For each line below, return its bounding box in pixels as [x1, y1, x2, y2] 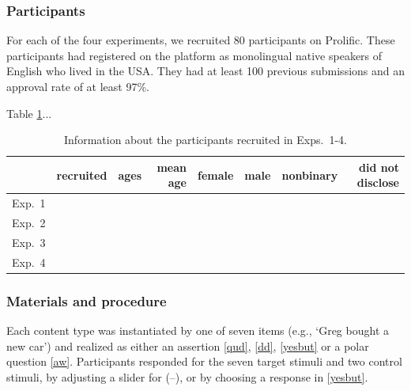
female [197, 166, 234, 183]
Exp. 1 [12, 195, 46, 211]
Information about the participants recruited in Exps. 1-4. [64, 131, 347, 148]
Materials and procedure [6, 290, 167, 310]
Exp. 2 [12, 214, 46, 231]
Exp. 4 [12, 253, 46, 270]
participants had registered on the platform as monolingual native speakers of [6, 47, 383, 63]
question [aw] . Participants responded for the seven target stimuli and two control [6, 353, 402, 370]
